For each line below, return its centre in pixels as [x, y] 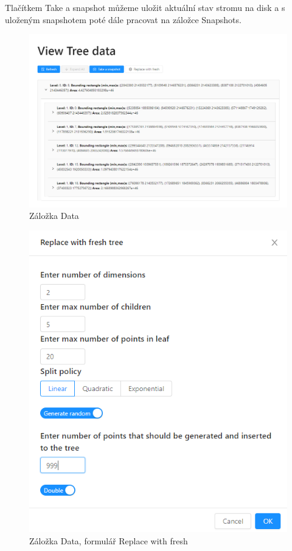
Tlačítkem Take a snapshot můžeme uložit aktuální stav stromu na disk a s [145, 7]
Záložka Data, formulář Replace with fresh [109, 540]
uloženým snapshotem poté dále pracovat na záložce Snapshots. [123, 19]
